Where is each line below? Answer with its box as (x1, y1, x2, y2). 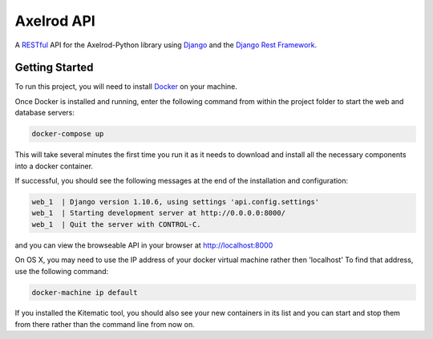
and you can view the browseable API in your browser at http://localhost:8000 (14, 240, 273, 250)
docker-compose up (31, 129, 104, 139)
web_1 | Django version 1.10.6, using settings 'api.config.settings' (31, 197, 320, 206)
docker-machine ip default (31, 288, 138, 297)
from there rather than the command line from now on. (14, 319, 196, 329)
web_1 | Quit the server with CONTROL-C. (31, 220, 201, 228)
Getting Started (14, 61, 94, 75)
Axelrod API (14, 12, 95, 30)
